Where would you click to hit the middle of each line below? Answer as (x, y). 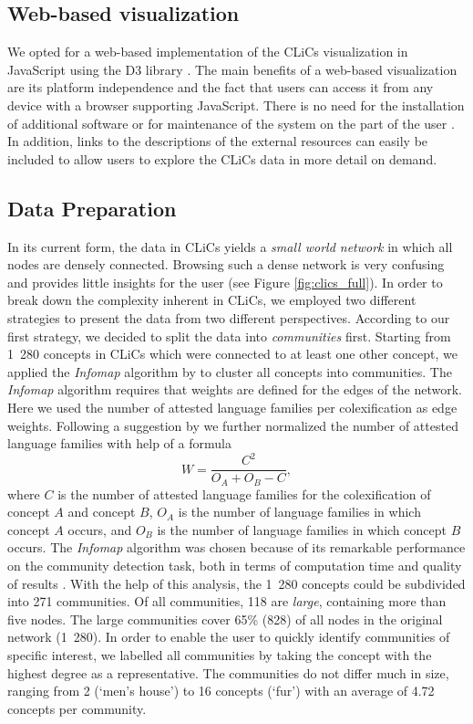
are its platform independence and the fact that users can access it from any (221, 87)
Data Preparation (92, 208)
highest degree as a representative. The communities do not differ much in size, (228, 672)
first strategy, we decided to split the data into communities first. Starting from (229, 336)
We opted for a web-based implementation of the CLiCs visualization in (208, 52)
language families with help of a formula (119, 443)
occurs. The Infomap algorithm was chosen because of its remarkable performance (236, 547)
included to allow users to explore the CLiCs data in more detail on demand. (222, 158)
